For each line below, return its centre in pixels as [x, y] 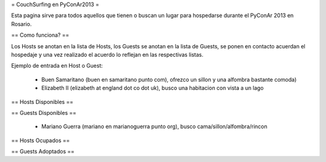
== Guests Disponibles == [44, 112]
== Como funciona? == [40, 35]
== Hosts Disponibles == [42, 102]
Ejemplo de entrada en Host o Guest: [57, 66]
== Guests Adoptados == [43, 152]
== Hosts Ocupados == [40, 140]
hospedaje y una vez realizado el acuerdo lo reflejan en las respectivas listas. [107, 54]
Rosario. [21, 24]
